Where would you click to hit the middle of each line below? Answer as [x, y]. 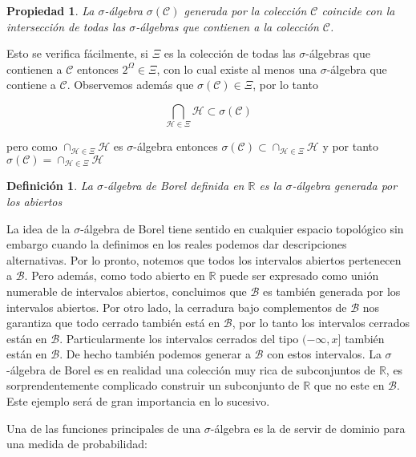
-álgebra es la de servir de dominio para [308, 428]
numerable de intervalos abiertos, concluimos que [127, 291]
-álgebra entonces [176, 146]
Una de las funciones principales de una [104, 428]
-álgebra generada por [345, 186]
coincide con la [358, 10]
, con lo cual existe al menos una [237, 69]
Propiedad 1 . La [50, 10]
